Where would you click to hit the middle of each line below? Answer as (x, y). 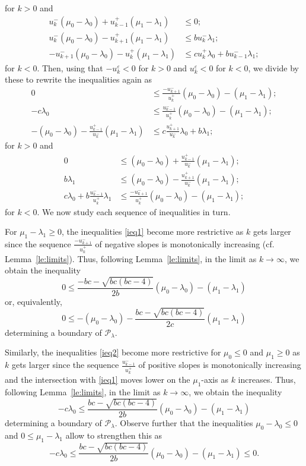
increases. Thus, (267, 380)
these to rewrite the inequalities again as (79, 79)
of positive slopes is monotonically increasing (220, 365)
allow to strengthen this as (114, 435)
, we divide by (273, 67)
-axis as (215, 380)
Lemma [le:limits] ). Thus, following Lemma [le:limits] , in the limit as (131, 258)
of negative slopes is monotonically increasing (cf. (185, 243)
